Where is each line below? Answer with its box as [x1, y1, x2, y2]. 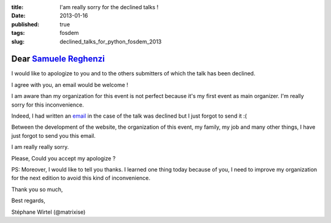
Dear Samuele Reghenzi [11, 54, 105, 64]
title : [11, 4, 24, 10]
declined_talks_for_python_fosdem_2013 [59, 37, 162, 45]
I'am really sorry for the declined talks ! [59, 4, 159, 10]
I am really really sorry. [11, 143, 69, 151]
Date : [11, 12, 26, 20]
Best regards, [11, 197, 45, 205]
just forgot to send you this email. [11, 132, 96, 139]
